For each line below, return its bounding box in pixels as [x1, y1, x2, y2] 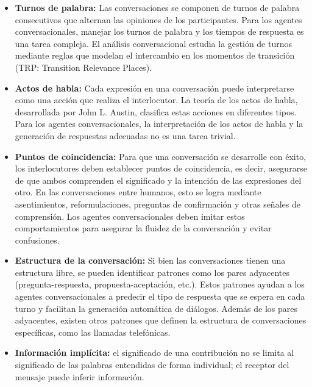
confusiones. [15, 233, 60, 246]
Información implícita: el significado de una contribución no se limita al [15, 346, 294, 359]
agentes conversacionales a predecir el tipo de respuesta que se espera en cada [15, 290, 305, 303]
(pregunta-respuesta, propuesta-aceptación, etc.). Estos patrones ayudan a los [15, 278, 305, 291]
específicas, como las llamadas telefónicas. [15, 325, 171, 338]
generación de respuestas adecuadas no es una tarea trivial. [15, 129, 236, 142]
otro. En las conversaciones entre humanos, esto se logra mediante [15, 186, 261, 198]
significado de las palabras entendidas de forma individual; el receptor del [15, 358, 289, 371]
